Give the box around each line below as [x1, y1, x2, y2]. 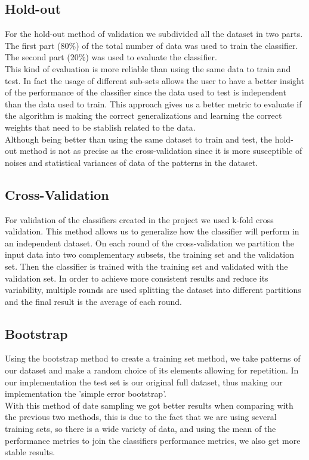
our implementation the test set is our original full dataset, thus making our [5, 375, 283, 388]
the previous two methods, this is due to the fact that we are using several [5, 410, 277, 423]
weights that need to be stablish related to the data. [5, 121, 196, 133]
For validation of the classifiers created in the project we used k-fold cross [5, 213, 274, 226]
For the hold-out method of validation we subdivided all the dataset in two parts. [5, 27, 303, 40]
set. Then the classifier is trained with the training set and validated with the [5, 260, 288, 272]
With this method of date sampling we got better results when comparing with [5, 399, 293, 411]
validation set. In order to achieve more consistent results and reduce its [5, 271, 268, 284]
